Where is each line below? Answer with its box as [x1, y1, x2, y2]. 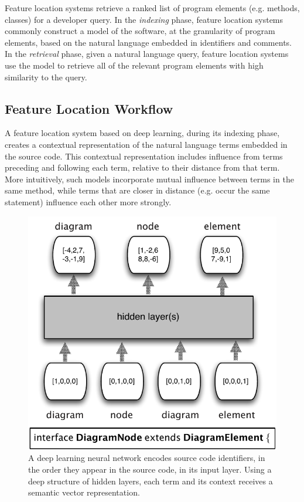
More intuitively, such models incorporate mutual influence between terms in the [5, 172, 294, 185]
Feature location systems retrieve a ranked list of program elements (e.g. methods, [5, 2, 300, 13]
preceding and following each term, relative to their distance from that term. [5, 161, 280, 174]
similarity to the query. [5, 70, 87, 83]
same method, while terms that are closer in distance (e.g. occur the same [5, 184, 270, 196]
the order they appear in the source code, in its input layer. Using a [28, 463, 272, 475]
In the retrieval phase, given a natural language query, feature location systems [5, 48, 289, 60]
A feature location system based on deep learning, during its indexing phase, [5, 127, 280, 139]
